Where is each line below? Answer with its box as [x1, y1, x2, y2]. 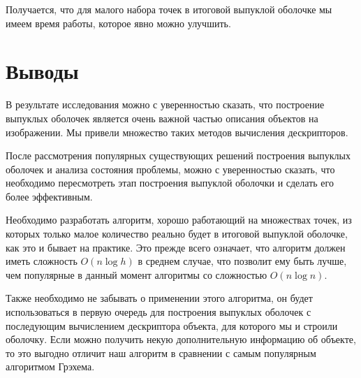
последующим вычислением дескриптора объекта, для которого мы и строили [6, 318, 338, 333]
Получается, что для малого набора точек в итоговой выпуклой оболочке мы [6, 2, 332, 16]
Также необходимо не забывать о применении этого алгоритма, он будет [6, 291, 313, 305]
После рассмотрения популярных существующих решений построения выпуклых [6, 148, 351, 163]
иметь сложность [6, 254, 78, 268]
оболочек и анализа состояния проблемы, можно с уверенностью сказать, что [6, 161, 335, 176]
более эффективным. [6, 189, 93, 203]
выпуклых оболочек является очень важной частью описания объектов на [6, 110, 318, 125]
